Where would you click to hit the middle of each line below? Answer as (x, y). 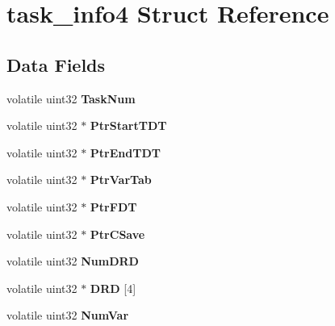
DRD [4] (113, 288)
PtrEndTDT (125, 152)
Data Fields (56, 64)
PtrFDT (113, 206)
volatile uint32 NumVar (68, 315)
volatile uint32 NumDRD (73, 261)
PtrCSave (117, 234)
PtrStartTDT (128, 125)
